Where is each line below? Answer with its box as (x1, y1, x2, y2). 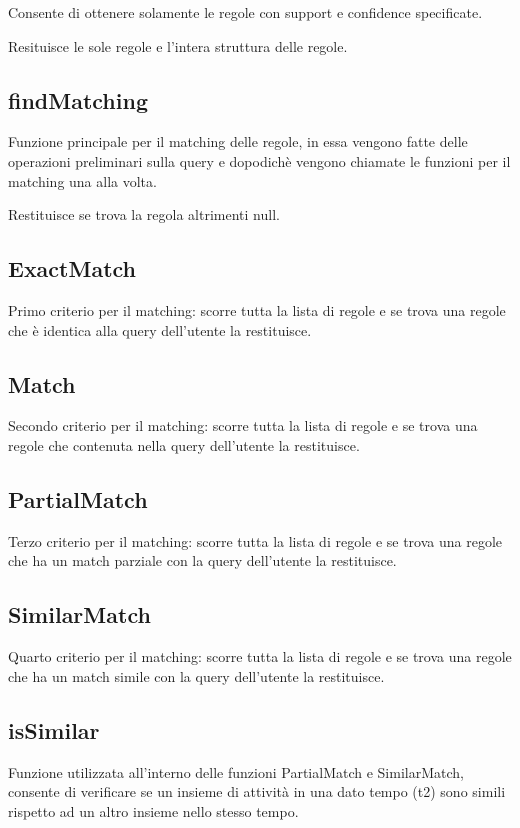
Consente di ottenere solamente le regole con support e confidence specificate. (8, 2, 483, 22)
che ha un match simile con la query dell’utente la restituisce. (8, 665, 385, 686)
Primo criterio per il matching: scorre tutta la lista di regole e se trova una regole (8, 299, 506, 320)
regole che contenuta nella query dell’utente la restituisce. (8, 434, 360, 455)
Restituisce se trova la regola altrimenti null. (8, 204, 280, 225)
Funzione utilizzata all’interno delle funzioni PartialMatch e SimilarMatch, (8, 761, 464, 782)
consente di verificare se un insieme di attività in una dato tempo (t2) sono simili (8, 781, 506, 802)
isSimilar (8, 714, 100, 745)
